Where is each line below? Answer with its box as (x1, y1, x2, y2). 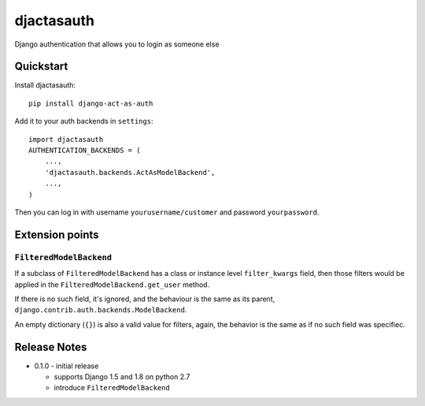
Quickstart (14, 60, 68, 73)
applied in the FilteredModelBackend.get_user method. (14, 280, 210, 289)
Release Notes (14, 340, 87, 354)
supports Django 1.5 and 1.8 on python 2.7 (54, 371, 190, 382)
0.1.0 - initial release (34, 361, 99, 371)
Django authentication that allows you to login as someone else (14, 39, 220, 49)
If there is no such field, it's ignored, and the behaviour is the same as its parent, (14, 294, 275, 304)
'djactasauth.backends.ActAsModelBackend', (44, 168, 216, 177)
